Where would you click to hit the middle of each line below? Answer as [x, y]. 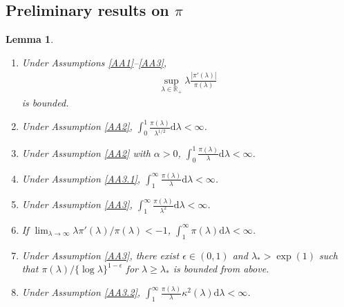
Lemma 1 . [30, 39]
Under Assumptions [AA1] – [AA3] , [94, 62]
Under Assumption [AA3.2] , [81, 292]
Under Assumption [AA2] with [86, 152]
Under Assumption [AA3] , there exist [101, 255]
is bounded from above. [221, 269]
